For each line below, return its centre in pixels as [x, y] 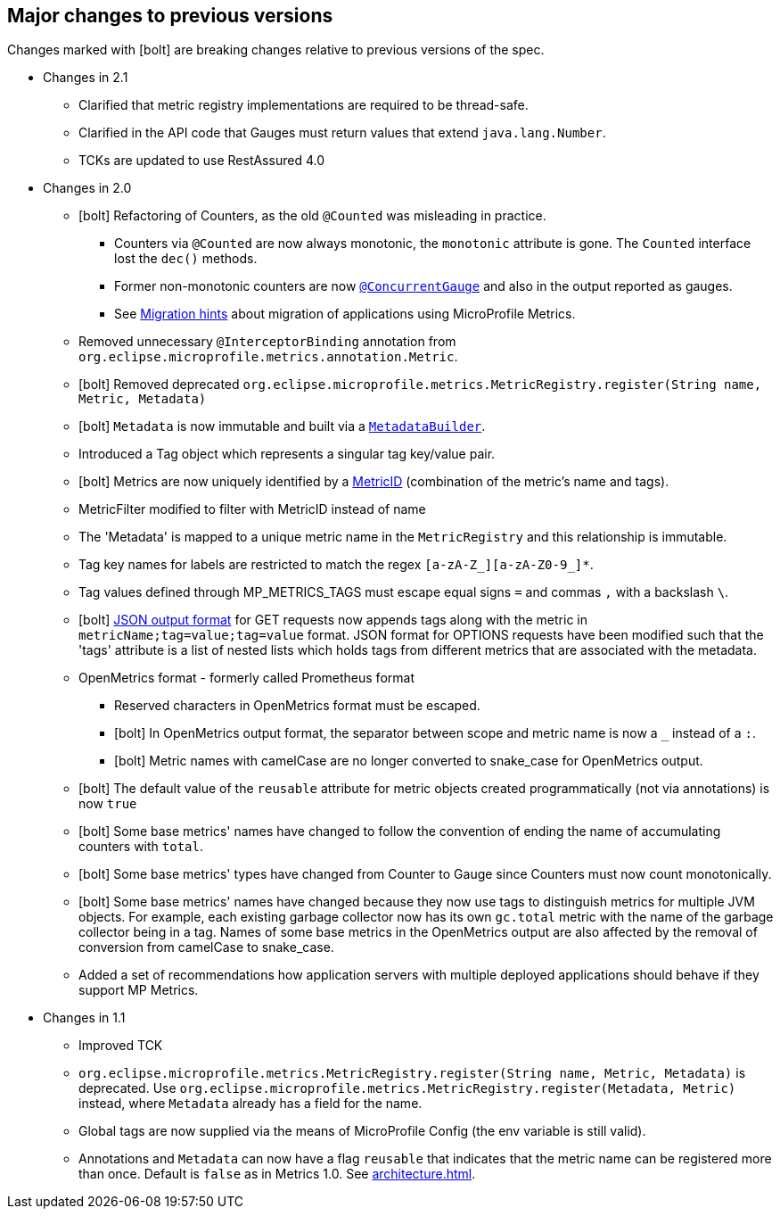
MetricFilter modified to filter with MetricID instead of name [252, 509]
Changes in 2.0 [87, 188]
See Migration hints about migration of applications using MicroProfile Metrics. [345, 314]
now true [108, 804]
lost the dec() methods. [186, 259]
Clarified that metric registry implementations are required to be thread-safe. [304, 105]
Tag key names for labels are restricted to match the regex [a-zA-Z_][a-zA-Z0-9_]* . [336, 565]
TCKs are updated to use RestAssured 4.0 [201, 161]
